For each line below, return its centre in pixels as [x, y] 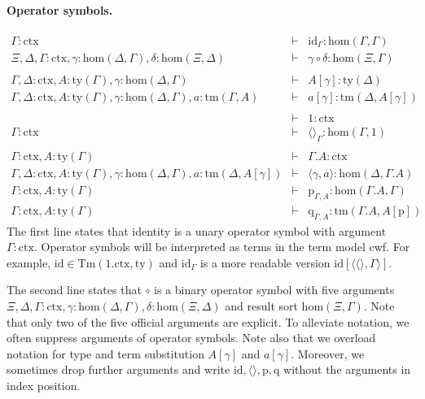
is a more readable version [265, 262]
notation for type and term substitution [105, 353]
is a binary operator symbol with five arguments [274, 290]
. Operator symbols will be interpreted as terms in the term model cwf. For [222, 247]
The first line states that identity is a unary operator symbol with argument [197, 230]
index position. [44, 385]
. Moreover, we [328, 353]
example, [29, 262]
